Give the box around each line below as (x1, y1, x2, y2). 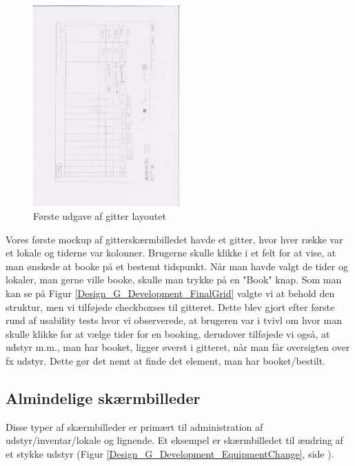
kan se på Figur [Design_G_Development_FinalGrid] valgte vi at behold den (6, 285, 335, 300)
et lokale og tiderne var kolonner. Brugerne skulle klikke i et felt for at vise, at (6, 245, 336, 260)
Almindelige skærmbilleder (6, 387, 201, 408)
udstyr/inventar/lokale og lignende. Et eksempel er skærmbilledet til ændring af (6, 433, 343, 447)
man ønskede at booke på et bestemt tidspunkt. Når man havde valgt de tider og (6, 259, 348, 273)
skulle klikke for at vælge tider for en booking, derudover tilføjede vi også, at (6, 326, 330, 341)
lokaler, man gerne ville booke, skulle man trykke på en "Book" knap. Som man (6, 272, 342, 287)
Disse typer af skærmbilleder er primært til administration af (6, 419, 263, 434)
